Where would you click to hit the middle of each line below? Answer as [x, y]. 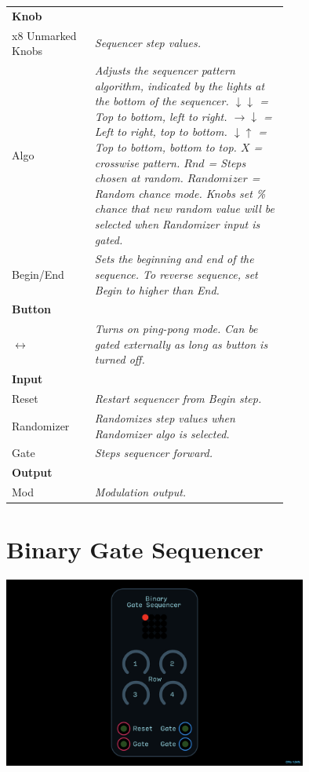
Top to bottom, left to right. [161, 116]
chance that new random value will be [185, 209]
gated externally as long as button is [181, 344]
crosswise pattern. [137, 162]
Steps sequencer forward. [153, 453]
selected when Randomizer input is [177, 223]
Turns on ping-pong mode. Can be [176, 329]
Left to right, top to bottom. [161, 132]
